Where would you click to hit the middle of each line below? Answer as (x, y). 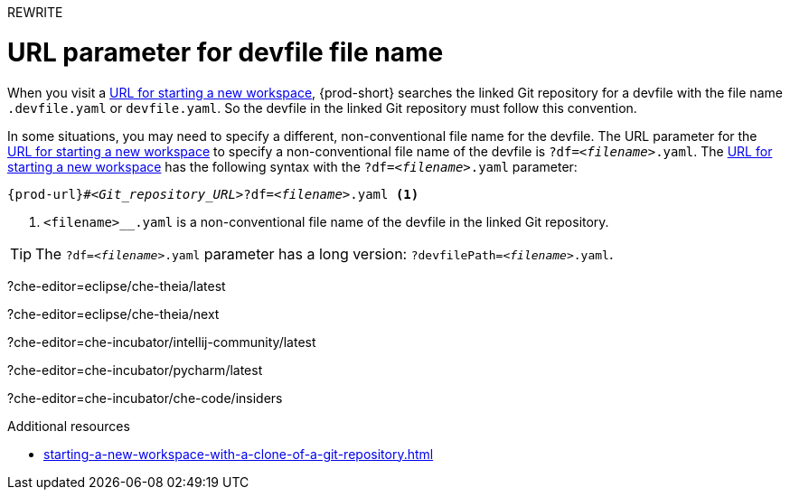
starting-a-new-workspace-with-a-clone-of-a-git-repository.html (239, 454)
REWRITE (35, 12)
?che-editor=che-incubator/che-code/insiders (145, 398)
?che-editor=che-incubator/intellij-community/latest (162, 342)
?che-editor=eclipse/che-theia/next (113, 314)
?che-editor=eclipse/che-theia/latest (117, 286)
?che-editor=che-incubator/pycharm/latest (135, 370)
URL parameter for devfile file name (226, 52)
